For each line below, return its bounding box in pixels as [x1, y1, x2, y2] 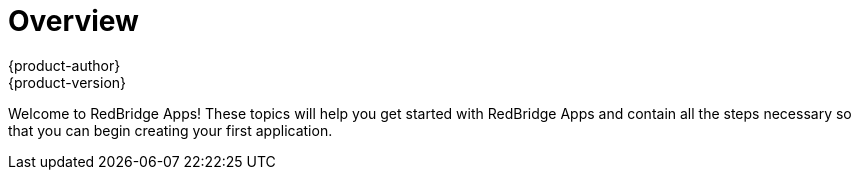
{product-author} [8, 56, 121, 74]
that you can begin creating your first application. [8, 121, 333, 139]
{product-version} [8, 73, 127, 91]
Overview [8, 4, 139, 38]
